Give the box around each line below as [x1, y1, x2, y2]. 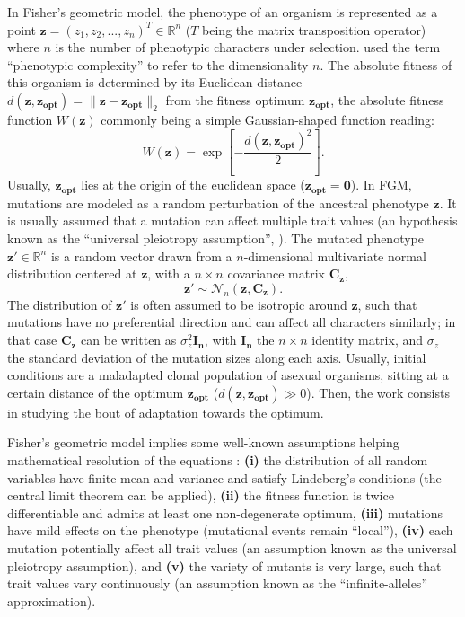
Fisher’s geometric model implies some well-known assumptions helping [7, 433, 399, 452]
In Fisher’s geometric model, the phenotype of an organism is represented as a [7, 3, 438, 21]
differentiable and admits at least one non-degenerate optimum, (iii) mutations [7, 503, 443, 522]
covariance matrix [227, 264, 325, 283]
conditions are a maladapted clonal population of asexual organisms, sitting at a [7, 366, 449, 384]
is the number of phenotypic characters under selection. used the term [55, 38, 441, 57]
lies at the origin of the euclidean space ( [81, 175, 305, 194]
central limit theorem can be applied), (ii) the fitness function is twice [7, 486, 394, 505]
